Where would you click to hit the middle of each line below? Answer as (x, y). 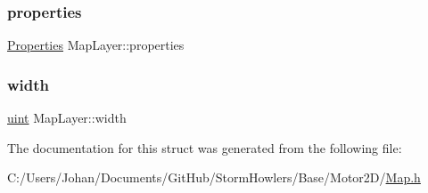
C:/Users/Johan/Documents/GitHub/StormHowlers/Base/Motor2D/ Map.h (214, 177)
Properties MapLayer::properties (96, 45)
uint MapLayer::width (67, 118)
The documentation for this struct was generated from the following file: (205, 147)
